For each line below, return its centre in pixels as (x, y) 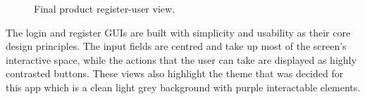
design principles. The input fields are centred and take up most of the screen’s (176, 46)
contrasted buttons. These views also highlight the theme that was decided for (175, 73)
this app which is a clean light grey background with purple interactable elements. (183, 87)
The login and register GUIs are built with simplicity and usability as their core (178, 32)
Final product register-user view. (105, 8)
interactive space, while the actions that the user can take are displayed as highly (181, 59)
